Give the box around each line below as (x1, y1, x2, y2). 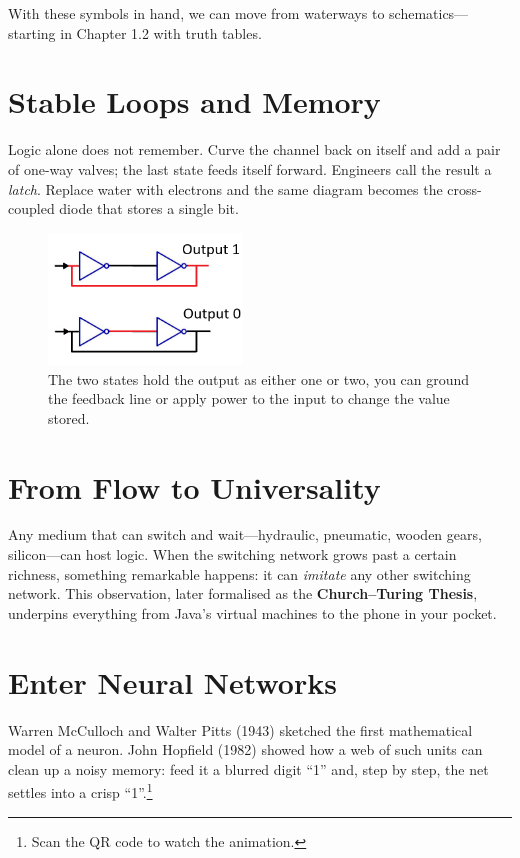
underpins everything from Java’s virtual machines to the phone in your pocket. (8, 602, 497, 623)
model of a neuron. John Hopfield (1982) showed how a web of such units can (8, 739, 483, 760)
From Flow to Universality (8, 466, 381, 507)
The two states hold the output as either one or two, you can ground (48, 368, 470, 389)
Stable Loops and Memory (8, 81, 381, 122)
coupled (8, 198, 55, 219)
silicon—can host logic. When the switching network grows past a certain (8, 544, 457, 565)
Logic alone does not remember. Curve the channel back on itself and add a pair (8, 139, 501, 160)
